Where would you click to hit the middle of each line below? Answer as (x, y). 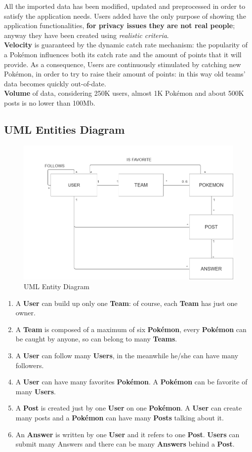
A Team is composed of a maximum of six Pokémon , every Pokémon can (131, 329)
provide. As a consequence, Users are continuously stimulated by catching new (123, 64)
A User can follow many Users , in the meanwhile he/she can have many (127, 355)
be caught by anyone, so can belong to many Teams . (96, 339)
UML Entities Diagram (64, 129)
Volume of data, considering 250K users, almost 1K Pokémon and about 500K (124, 93)
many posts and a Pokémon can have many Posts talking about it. (120, 417)
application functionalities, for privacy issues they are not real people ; (120, 25)
